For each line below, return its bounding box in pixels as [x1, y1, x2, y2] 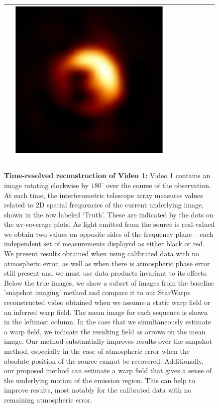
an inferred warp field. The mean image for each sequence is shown [4, 306, 208, 317]
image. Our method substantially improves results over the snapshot [4, 336, 212, 346]
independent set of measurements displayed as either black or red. [4, 238, 205, 249]
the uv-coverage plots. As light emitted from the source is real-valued [4, 219, 215, 229]
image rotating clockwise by [4, 180, 89, 190]
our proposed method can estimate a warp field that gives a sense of [4, 365, 212, 376]
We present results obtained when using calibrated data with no [4, 248, 200, 259]
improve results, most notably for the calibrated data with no [4, 385, 192, 395]
